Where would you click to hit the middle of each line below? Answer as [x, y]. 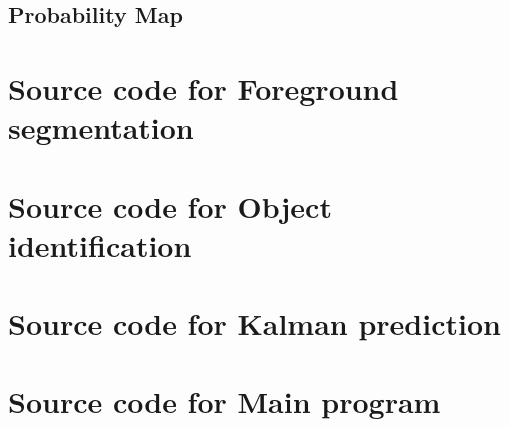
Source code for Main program [224, 401]
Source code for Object [170, 205]
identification [100, 244]
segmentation [101, 127]
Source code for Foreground [203, 87]
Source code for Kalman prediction [254, 323]
